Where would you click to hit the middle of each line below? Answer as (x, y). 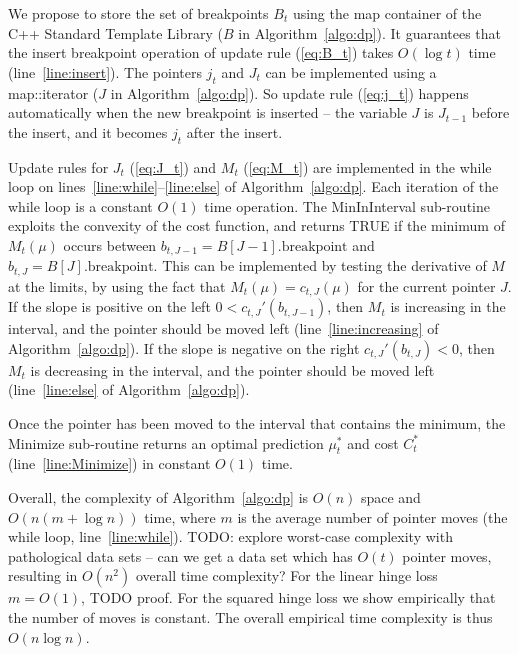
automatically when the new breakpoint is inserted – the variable (207, 112)
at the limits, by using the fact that (117, 285)
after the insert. (234, 131)
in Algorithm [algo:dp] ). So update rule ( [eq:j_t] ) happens (289, 92)
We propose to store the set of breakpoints (138, 13)
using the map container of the (387, 13)
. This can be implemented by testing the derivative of (320, 265)
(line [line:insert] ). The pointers (105, 71)
